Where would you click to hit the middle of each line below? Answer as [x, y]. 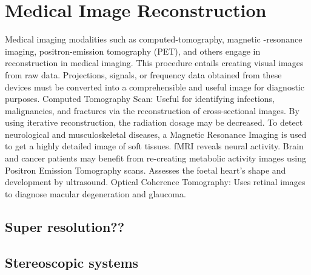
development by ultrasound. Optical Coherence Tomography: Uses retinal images [155, 182]
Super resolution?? [65, 226]
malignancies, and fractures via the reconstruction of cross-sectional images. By [152, 110]
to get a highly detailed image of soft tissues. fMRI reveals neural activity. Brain [154, 146]
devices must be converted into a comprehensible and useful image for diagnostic [155, 87]
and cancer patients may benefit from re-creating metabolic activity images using [155, 158]
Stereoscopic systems [72, 262]
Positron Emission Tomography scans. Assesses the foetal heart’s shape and [145, 170]
